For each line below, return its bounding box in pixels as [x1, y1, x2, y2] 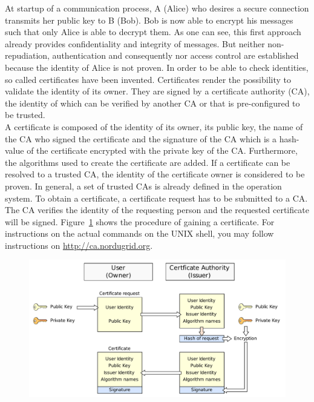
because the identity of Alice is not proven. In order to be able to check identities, [5, 61, 309, 73]
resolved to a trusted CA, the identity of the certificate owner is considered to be [5, 168, 305, 180]
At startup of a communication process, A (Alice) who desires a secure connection [5, 2, 309, 14]
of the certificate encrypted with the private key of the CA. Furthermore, [27, 144, 298, 157]
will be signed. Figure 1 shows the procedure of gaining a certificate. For [5, 215, 275, 228]
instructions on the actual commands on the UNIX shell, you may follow [5, 227, 274, 240]
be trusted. [5, 108, 45, 121]
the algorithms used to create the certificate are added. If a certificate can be [5, 156, 290, 168]
